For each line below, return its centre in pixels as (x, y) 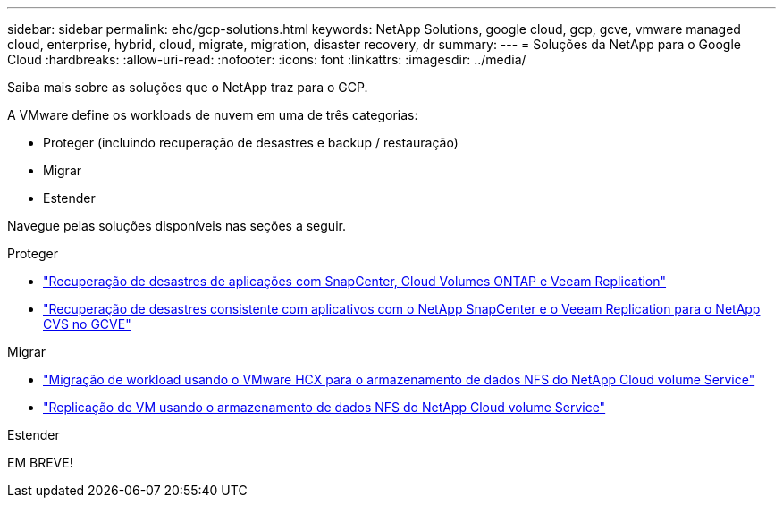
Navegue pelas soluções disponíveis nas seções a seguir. (177, 226)
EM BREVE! (40, 463)
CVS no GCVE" (87, 324)
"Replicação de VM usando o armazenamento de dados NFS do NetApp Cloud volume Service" (324, 407)
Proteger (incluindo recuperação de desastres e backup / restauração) (251, 143)
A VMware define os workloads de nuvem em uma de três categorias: (213, 115)
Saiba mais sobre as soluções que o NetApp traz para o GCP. (188, 87)
